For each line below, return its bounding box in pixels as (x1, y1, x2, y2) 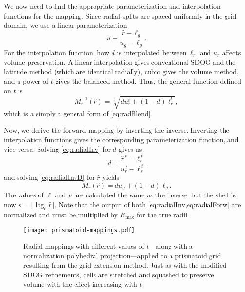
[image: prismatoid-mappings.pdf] (23, 227, 135, 234)
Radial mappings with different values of (23, 241, 144, 251)
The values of (4, 190, 44, 200)
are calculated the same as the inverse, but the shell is (74, 190, 236, 200)
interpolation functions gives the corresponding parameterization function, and (4, 134, 239, 144)
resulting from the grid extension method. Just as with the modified (23, 260, 226, 270)
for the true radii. (136, 209, 189, 219)
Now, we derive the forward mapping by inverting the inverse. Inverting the (4, 125, 229, 135)
